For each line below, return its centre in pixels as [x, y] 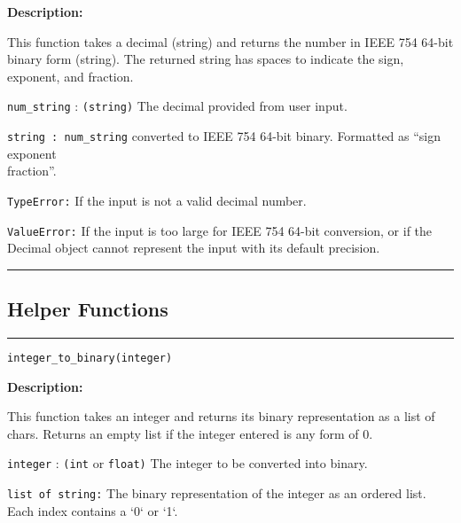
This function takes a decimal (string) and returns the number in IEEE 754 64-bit [230, 41]
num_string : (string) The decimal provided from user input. [177, 106]
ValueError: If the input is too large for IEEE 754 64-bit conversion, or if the [220, 230]
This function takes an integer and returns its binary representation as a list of [221, 416]
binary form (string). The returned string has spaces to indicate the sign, [206, 59]
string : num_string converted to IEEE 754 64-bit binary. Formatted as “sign [224, 136]
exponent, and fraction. [70, 76]
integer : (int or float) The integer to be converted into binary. [188, 463]
